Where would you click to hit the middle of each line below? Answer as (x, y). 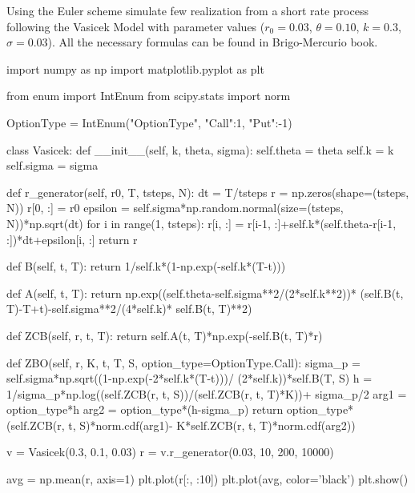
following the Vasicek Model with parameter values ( (136, 26)
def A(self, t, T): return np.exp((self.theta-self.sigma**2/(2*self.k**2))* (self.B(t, (205, 293)
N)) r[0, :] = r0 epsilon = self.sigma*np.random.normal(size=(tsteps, (175, 208)
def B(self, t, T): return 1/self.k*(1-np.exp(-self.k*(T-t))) (146, 266)
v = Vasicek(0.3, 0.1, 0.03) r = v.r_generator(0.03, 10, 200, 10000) (170, 452)
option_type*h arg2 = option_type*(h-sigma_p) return (145, 409)
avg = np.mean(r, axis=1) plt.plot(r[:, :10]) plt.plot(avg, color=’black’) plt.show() (207, 479)
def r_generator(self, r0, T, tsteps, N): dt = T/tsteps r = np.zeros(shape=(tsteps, (208, 192)
